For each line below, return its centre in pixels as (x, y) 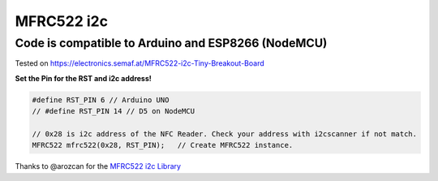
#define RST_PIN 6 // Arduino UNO (101, 100)
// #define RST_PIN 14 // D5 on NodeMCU (113, 111)
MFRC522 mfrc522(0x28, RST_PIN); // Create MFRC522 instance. (163, 145)
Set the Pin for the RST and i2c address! (83, 78)
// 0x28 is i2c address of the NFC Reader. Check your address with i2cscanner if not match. (225, 134)
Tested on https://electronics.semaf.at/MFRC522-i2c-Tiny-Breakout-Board (140, 63)
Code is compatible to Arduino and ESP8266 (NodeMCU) (171, 43)
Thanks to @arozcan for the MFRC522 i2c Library (98, 166)
